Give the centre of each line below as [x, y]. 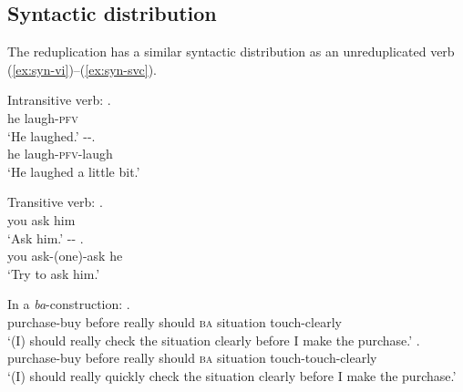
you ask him [41, 219]
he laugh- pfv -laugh [60, 154]
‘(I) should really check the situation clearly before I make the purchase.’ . [214, 340]
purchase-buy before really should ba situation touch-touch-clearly [192, 358]
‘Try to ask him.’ [54, 273]
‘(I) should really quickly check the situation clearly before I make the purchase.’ [232, 375]
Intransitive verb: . [59, 100]
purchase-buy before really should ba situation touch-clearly [175, 321]
